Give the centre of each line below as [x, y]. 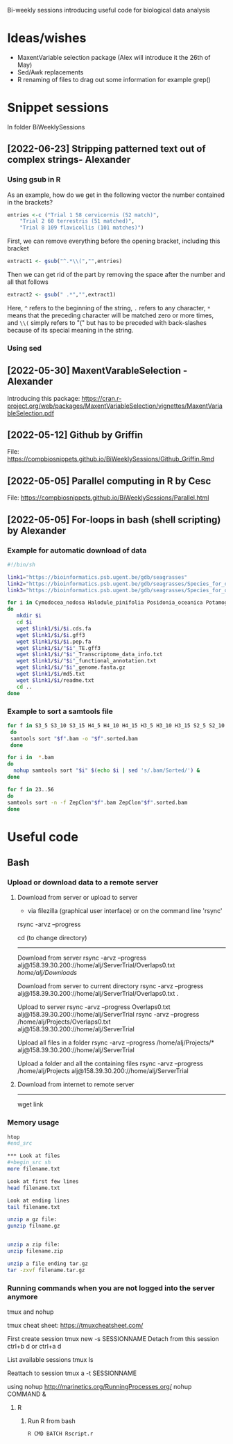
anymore [23, 1296]
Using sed [25, 348]
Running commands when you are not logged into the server [111, 1288]
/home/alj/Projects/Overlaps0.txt [64, 1022]
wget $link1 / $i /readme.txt [55, 680]
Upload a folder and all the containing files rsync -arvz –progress [110, 1063]
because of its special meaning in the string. [70, 330]
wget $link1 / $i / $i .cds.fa [54, 628]
